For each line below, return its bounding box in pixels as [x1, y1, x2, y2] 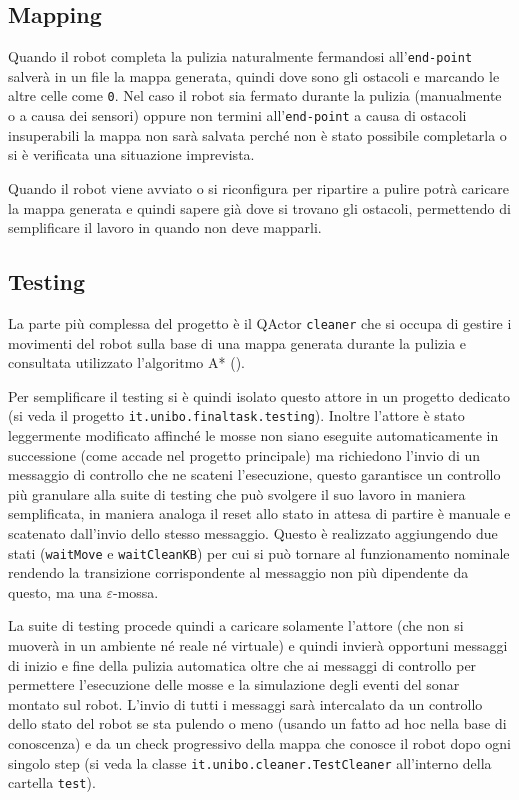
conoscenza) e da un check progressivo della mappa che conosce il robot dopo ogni [8, 733, 511, 753]
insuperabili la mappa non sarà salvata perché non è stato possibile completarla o [8, 124, 507, 145]
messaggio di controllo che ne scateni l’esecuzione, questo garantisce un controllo [8, 464, 501, 485]
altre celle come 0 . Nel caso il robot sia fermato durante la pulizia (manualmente [8, 85, 502, 106]
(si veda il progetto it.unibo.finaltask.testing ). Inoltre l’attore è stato [8, 405, 465, 426]
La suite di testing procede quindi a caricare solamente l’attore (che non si [8, 615, 464, 636]
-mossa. [113, 581, 159, 602]
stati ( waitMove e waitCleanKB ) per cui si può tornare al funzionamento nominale [8, 542, 510, 563]
